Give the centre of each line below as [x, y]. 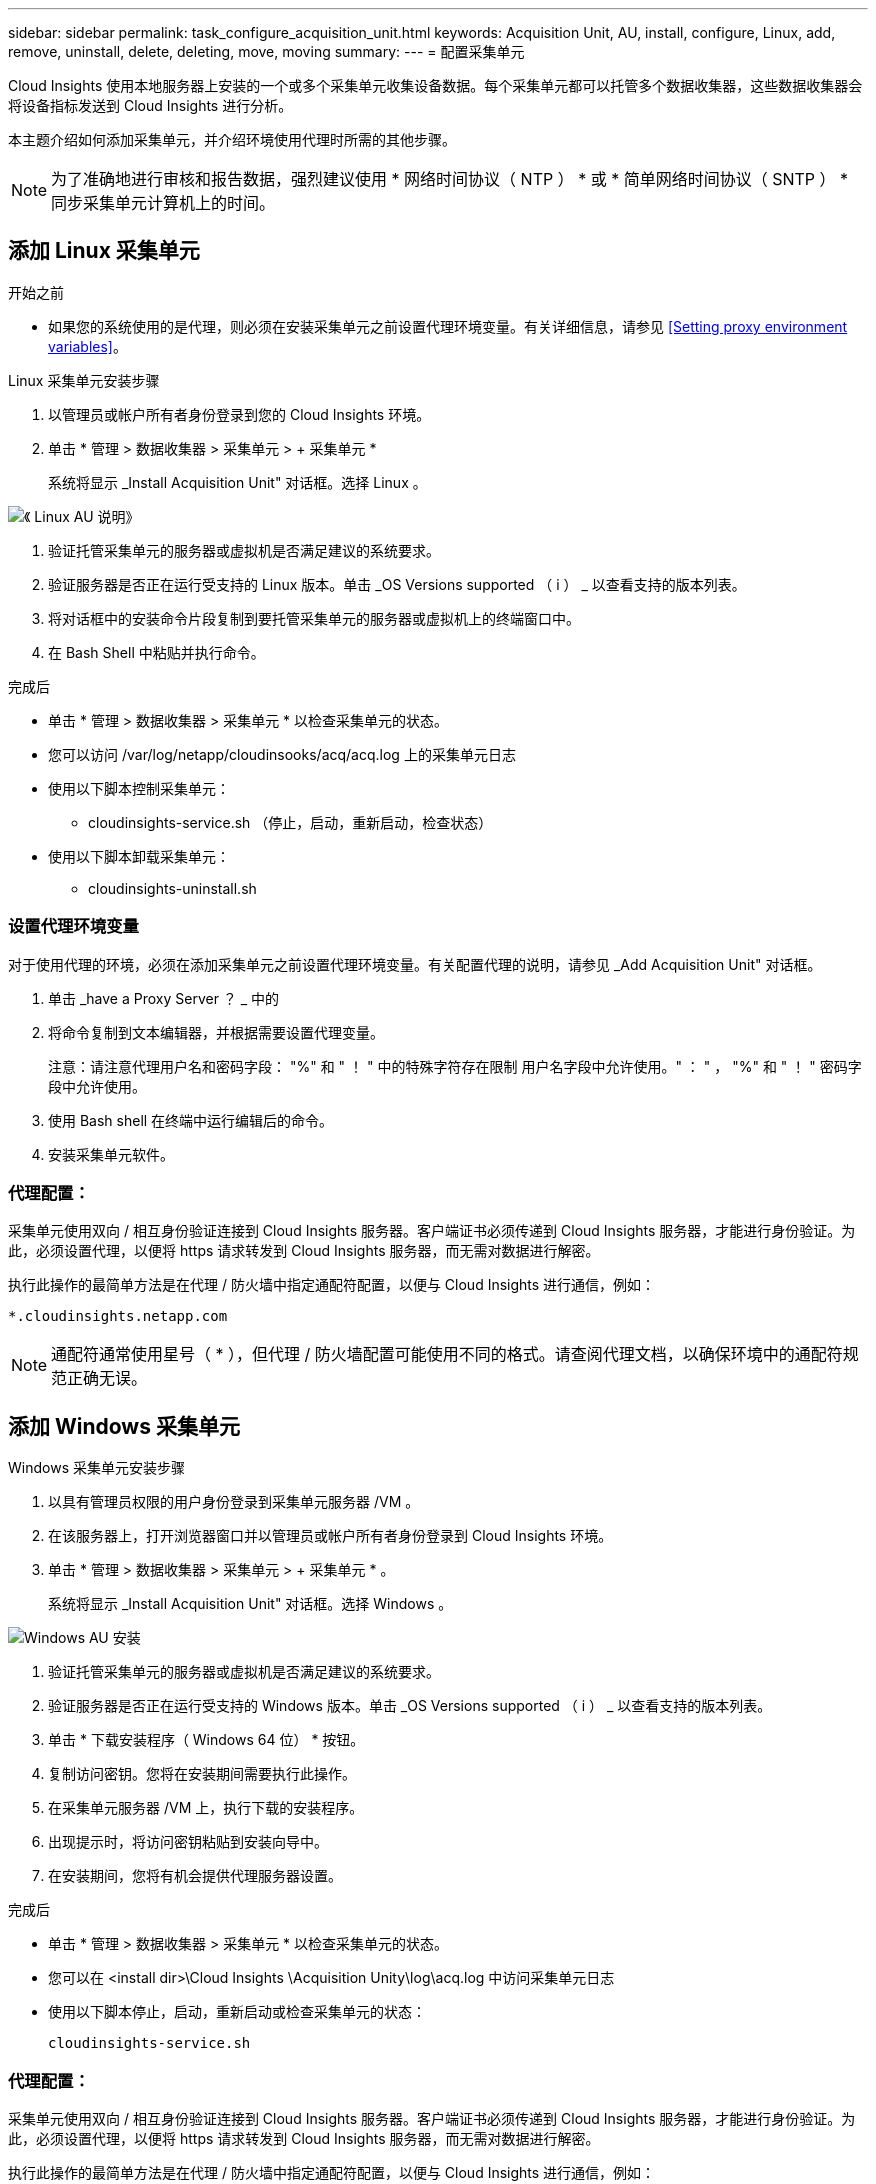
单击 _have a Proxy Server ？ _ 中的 [164, 998]
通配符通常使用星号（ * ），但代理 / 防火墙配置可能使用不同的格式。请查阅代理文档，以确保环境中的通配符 [447, 1354]
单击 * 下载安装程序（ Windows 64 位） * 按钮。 [206, 1740]
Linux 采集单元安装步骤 [84, 380]
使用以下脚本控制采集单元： [139, 788]
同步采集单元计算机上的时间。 [163, 203]
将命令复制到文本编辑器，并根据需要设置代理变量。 [216, 1032]
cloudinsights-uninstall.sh [172, 888]
